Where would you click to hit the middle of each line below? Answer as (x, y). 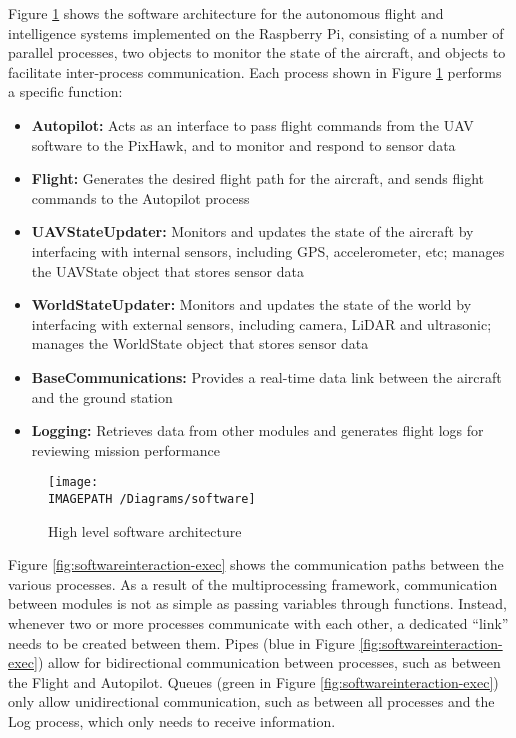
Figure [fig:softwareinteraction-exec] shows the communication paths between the (256, 564)
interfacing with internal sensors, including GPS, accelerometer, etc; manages (268, 250)
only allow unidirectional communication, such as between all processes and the (251, 701)
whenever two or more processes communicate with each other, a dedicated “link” (258, 622)
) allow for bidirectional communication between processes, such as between (269, 662)
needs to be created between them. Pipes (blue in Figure (181, 642)
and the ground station (102, 396)
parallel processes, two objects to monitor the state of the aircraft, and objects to (257, 52)
